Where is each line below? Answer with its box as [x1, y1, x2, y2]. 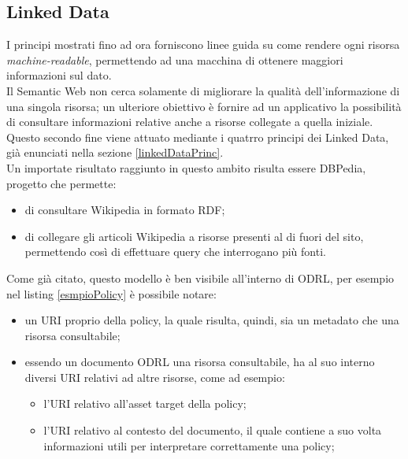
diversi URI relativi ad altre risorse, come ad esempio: [24, 368, 285, 385]
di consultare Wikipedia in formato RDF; [24, 202, 225, 218]
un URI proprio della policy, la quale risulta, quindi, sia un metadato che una [24, 312, 399, 328]
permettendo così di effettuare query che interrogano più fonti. [24, 243, 326, 260]
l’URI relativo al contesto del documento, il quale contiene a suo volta [43, 422, 382, 439]
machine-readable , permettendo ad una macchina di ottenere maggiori [6, 51, 343, 68]
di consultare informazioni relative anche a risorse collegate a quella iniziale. [6, 113, 373, 130]
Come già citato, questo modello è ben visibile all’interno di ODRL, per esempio [6, 269, 395, 286]
